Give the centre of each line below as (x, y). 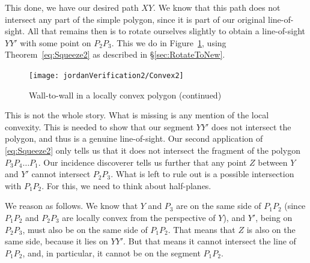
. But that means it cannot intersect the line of (210, 241)
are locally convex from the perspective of (139, 217)
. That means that (202, 229)
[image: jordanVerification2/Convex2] (106, 75)
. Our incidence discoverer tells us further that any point (142, 162)
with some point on (56, 42)
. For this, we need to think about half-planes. (126, 185)
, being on (274, 217)
